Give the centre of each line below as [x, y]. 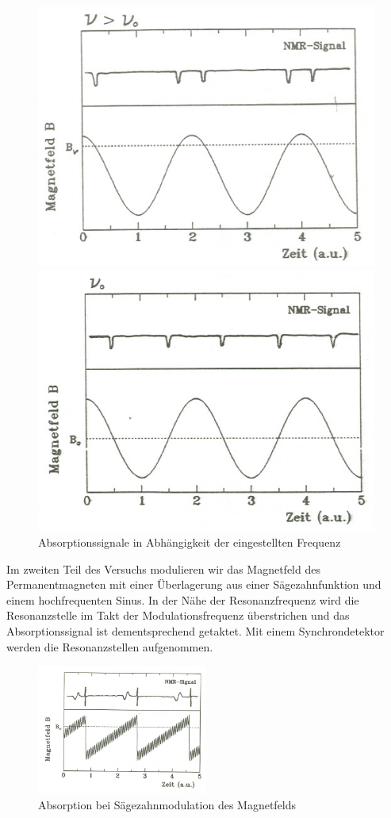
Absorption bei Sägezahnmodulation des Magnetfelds [167, 804]
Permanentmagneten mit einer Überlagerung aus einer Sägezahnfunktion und [194, 584]
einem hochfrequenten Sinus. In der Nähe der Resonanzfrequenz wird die [183, 599]
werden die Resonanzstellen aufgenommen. [110, 646]
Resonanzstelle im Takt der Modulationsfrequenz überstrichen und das [178, 615]
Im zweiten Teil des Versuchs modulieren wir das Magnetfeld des [163, 568]
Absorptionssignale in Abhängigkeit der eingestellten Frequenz [190, 542]
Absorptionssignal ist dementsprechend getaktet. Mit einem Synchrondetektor [195, 631]
